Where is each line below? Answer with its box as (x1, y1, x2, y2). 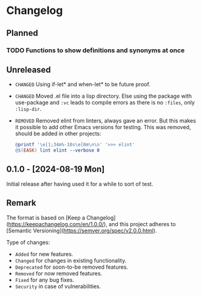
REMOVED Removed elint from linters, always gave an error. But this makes (15, 117, 196, 124)
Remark (6, 198, 36, 208)
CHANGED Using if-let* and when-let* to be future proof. (15, 81, 150, 88)
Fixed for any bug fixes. (15, 276, 75, 283)
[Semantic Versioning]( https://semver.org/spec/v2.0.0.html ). (6, 227, 157, 234)
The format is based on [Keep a (6, 214, 86, 221)
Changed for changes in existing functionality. (15, 257, 127, 264)
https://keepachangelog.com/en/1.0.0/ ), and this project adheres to (8, 220, 176, 227)
